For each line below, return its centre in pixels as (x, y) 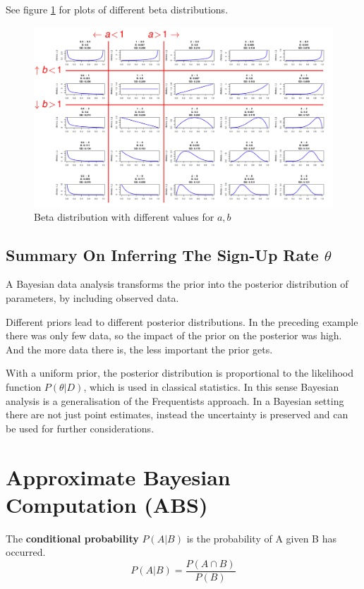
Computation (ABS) (107, 504)
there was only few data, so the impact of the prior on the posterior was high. (174, 335)
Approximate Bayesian (118, 476)
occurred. (26, 552)
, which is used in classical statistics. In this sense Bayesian (211, 387)
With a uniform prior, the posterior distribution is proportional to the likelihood (180, 373)
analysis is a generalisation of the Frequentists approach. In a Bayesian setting (175, 400)
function (24, 387)
